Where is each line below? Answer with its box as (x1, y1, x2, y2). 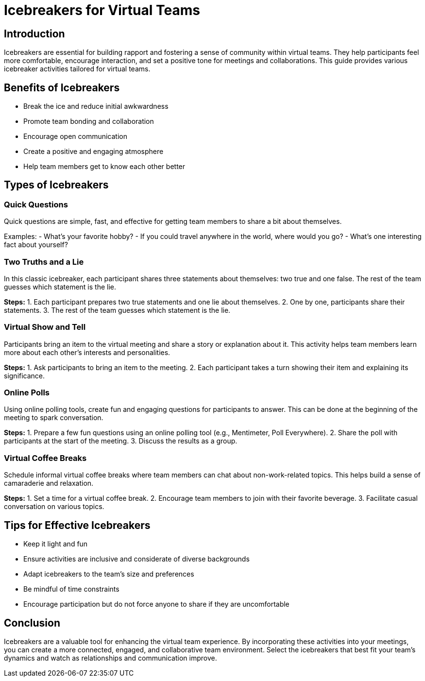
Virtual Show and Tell (4, 322, 86, 332)
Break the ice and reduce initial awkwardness (23, 102, 169, 111)
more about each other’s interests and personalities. (4, 348, 170, 357)
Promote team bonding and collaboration (23, 117, 154, 126)
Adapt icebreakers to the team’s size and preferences (23, 570, 194, 579)
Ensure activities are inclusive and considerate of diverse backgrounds (23, 555, 250, 563)
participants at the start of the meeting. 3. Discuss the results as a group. (4, 437, 238, 445)
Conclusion (4, 616, 61, 629)
